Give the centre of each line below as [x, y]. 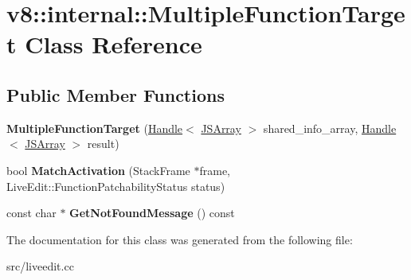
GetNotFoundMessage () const [152, 213]
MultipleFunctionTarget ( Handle [95, 128]
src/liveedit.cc [40, 266]
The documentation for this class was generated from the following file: [180, 239]
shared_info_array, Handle [330, 128]
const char [31, 213]
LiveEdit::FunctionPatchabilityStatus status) [116, 186]
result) [103, 144]
